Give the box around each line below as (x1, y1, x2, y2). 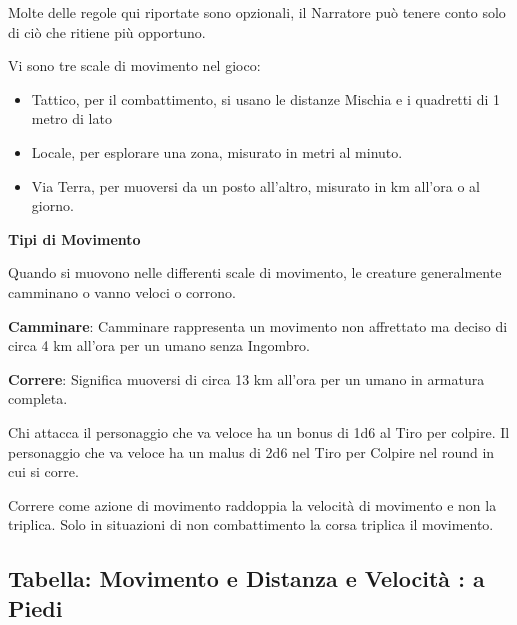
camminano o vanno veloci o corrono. (8, 281, 236, 302)
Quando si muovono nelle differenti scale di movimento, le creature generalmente (8, 262, 502, 283)
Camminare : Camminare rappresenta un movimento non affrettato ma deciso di (8, 315, 508, 336)
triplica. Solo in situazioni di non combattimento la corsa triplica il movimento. (8, 514, 494, 535)
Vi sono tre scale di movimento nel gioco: (8, 55, 261, 76)
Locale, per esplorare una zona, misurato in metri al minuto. (31, 141, 403, 162)
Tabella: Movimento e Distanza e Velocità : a (8, 563, 485, 594)
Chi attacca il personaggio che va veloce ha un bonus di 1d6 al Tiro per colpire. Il (8, 421, 510, 442)
